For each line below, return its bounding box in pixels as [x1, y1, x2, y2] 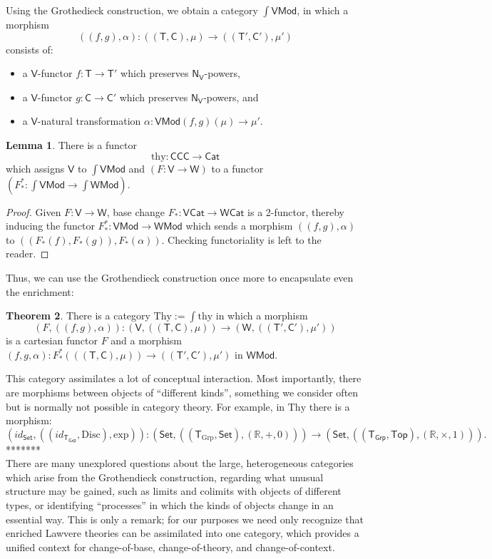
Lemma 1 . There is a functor [6, 137, 137, 152]
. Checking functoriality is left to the [161, 232, 322, 247]
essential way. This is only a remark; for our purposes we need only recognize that [6, 511, 364, 526]
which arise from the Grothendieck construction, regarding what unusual [6, 469, 324, 484]
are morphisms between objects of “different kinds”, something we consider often [6, 384, 359, 399]
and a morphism [111, 333, 182, 348]
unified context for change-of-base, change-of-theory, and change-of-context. [6, 539, 335, 554]
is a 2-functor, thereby [247, 204, 344, 219]
